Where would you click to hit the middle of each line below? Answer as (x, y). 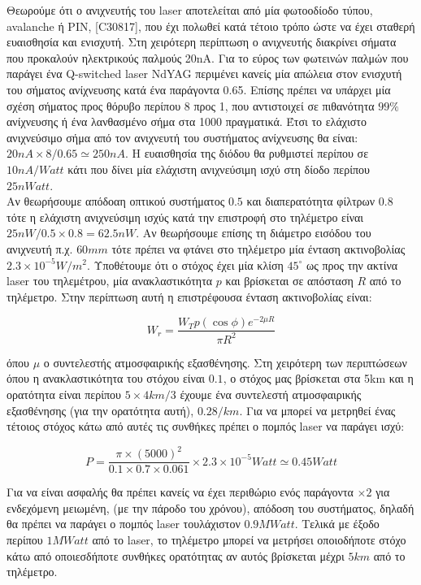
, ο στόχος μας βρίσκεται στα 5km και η (318, 378)
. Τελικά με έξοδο (337, 524)
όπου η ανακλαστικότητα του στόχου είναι (106, 378)
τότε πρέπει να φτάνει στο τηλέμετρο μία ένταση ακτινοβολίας (258, 248)
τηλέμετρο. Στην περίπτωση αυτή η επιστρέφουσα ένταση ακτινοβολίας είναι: (189, 296)
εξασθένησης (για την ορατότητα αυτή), (100, 410)
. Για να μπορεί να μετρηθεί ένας (317, 410)
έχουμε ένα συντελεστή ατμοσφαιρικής (271, 394)
